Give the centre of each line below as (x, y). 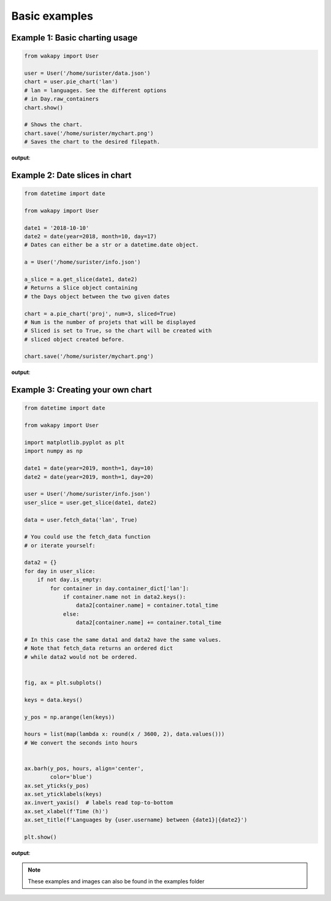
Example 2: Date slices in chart (71, 175)
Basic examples (52, 16)
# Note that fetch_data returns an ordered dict (99, 648)
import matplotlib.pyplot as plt (74, 443)
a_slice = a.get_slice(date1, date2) (81, 279)
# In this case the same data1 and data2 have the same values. (123, 640)
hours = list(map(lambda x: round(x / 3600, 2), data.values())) (124, 734)
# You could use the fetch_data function (87, 537)
